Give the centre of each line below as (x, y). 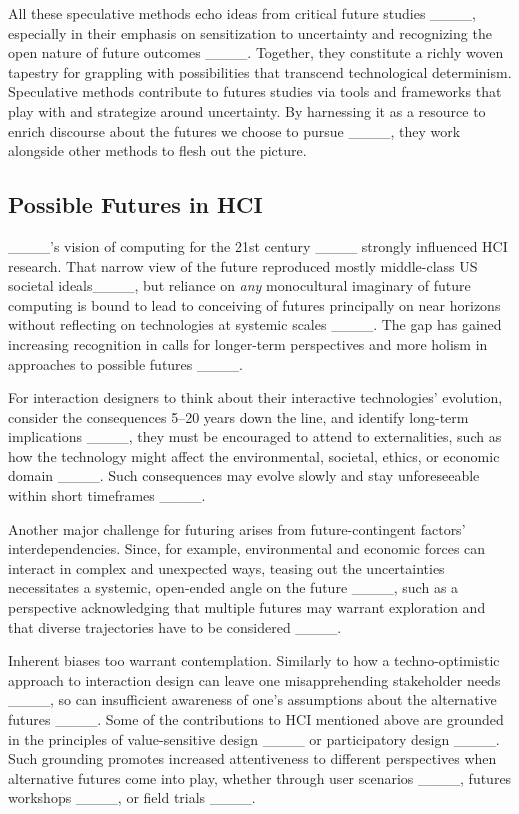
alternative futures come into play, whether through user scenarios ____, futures (260, 777)
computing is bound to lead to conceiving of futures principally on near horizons (254, 304)
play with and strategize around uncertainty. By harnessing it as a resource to (247, 110)
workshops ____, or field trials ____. (132, 797)
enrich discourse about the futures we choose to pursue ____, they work (234, 130)
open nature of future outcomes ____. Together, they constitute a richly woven (256, 52)
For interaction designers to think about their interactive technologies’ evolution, (255, 397)
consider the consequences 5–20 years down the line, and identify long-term (238, 416)
